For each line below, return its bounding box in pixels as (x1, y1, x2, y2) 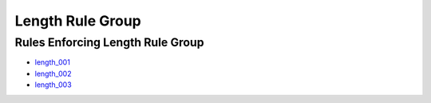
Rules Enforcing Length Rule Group (14, 35, 204, 50)
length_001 (34, 57, 71, 67)
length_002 (34, 69, 72, 78)
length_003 (34, 80, 72, 89)
